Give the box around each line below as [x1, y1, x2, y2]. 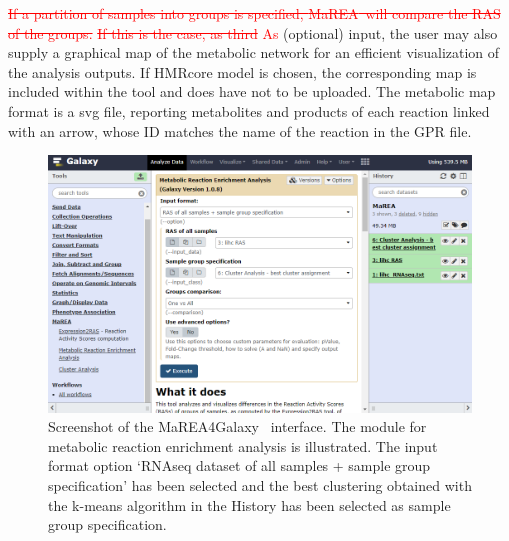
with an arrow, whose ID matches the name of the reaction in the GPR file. [8, 120, 472, 141]
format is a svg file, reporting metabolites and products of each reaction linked [8, 100, 490, 121]
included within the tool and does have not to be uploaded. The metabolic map [8, 81, 496, 102]
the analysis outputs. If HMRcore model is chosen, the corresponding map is [8, 61, 477, 82]
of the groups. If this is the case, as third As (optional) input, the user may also [8, 22, 498, 43]
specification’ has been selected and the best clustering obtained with [48, 475, 472, 496]
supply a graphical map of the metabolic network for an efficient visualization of [8, 42, 500, 63]
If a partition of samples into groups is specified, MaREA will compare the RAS [8, 3, 501, 23]
